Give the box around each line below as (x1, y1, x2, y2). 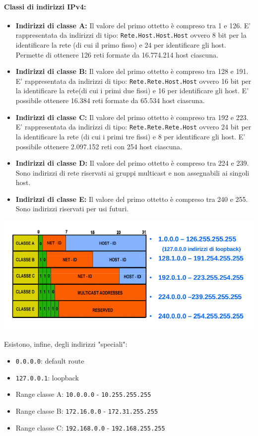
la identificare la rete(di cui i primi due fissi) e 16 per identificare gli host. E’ (15, 85, 249, 96)
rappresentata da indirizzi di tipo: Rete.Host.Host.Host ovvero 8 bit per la (15, 30, 247, 40)
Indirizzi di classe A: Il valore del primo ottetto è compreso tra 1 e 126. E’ (15, 20, 251, 30)
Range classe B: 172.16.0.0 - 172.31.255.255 (15, 406, 158, 416)
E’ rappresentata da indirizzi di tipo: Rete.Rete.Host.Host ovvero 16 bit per (15, 75, 252, 86)
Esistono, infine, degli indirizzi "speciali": (4, 339, 128, 349)
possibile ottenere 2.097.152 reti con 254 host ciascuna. (15, 141, 182, 151)
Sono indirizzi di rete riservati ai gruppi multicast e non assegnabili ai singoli (15, 167, 250, 178)
